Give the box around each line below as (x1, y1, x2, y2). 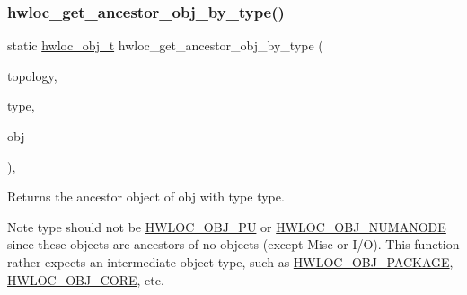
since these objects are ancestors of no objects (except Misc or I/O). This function (7, 235, 460, 254)
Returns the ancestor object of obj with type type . (7, 187, 285, 206)
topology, (7, 66, 57, 85)
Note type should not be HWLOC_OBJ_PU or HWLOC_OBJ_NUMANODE (7, 217, 446, 236)
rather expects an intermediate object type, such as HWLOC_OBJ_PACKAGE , (7, 252, 454, 271)
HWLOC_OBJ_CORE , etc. (7, 270, 164, 289)
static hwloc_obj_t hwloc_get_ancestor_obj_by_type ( (7, 36, 323, 55)
